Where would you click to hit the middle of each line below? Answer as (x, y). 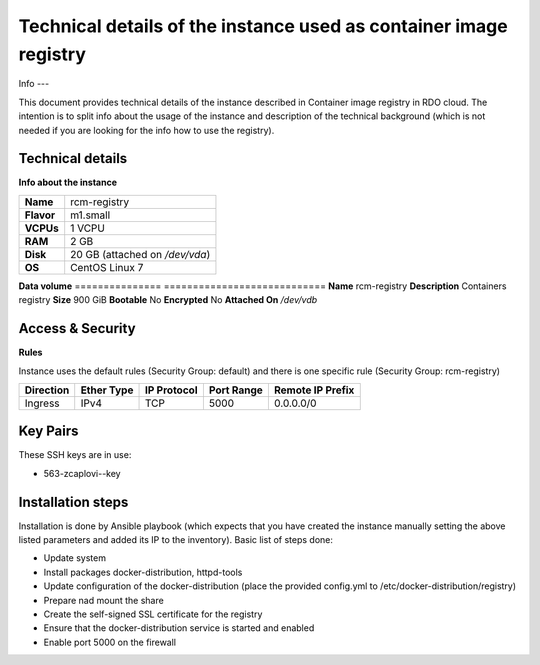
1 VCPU (87, 228)
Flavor (40, 215)
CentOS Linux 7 (107, 267)
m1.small (90, 215)
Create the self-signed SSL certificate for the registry (153, 614)
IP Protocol (171, 390)
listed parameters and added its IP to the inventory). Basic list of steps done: (176, 540)
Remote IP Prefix (314, 390)
